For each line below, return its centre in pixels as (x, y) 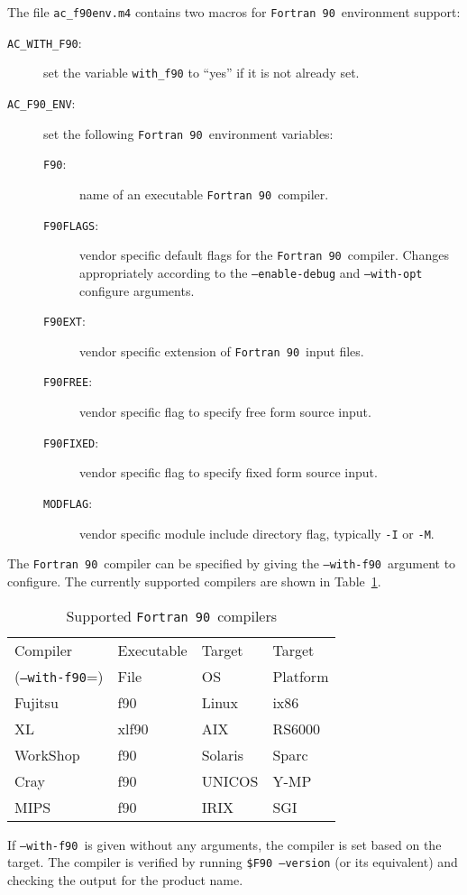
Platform (301, 676)
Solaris (223, 754)
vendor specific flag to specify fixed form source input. (229, 472)
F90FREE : (68, 381)
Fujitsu (37, 702)
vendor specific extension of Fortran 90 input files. (222, 351)
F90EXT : (64, 321)
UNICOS (230, 780)
